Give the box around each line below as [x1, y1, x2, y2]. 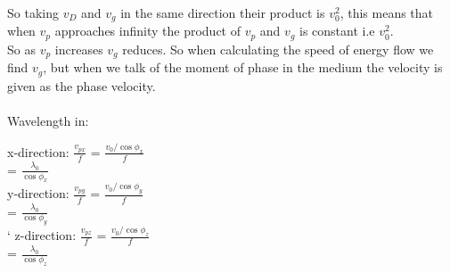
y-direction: [7, 184, 70, 203]
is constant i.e [299, 21, 375, 40]
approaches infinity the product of [54, 21, 241, 40]
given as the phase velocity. [7, 76, 156, 95]
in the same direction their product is [120, 4, 325, 21]
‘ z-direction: [7, 226, 77, 244]
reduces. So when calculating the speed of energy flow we [122, 39, 434, 58]
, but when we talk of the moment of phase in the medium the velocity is [43, 58, 443, 77]
